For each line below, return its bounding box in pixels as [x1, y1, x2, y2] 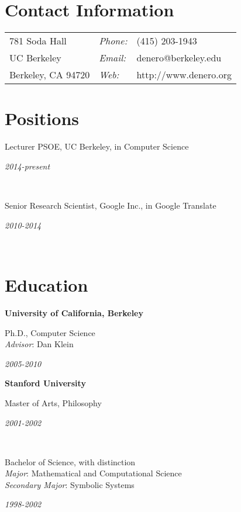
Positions [5, 106, 80, 130]
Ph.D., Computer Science [5, 326, 95, 338]
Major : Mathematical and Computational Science [5, 467, 182, 479]
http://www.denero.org [136, 68, 232, 82]
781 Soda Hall [9, 34, 67, 48]
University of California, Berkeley [5, 306, 143, 319]
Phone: [99, 34, 128, 48]
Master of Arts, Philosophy [5, 396, 102, 409]
